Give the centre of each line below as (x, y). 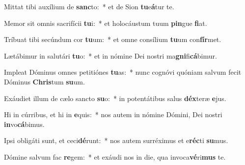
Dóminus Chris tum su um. (44, 81)
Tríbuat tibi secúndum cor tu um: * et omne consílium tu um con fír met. (113, 39)
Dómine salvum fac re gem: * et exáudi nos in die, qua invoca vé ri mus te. (115, 156)
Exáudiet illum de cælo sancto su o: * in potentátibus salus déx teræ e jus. (115, 98)
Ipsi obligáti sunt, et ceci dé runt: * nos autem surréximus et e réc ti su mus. (116, 140)
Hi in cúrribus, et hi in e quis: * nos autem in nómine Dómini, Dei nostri (113, 114)
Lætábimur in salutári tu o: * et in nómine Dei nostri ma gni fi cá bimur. (110, 55)
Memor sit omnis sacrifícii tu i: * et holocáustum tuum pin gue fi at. (106, 23)
